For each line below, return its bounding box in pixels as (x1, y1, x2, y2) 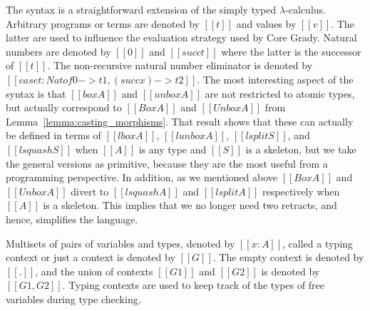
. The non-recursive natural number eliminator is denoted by (47, 58, 313, 73)
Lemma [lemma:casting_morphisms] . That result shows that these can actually (6, 113, 354, 128)
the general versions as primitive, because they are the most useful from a (6, 155, 328, 170)
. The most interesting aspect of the (197, 71, 354, 86)
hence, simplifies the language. (6, 211, 138, 226)
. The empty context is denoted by (212, 250, 364, 265)
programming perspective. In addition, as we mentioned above (6, 170, 277, 185)
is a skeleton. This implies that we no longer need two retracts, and (43, 198, 337, 213)
